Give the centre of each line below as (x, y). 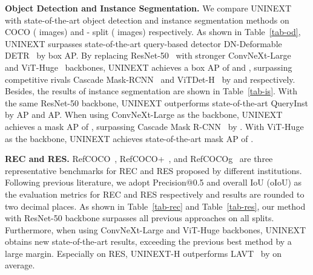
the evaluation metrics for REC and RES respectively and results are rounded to (155, 194)
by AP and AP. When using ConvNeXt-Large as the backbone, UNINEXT (144, 115)
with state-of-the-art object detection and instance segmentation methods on (147, 20)
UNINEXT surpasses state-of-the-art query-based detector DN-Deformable (143, 43)
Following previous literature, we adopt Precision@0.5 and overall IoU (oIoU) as (153, 182)
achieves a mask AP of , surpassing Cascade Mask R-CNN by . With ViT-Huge (154, 126)
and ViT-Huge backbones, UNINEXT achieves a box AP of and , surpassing (149, 67)
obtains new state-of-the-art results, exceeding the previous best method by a (148, 241)
